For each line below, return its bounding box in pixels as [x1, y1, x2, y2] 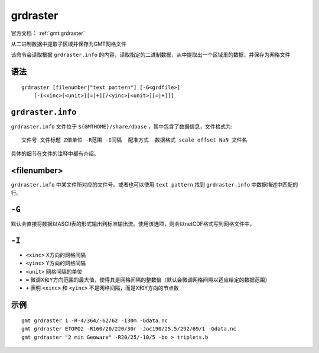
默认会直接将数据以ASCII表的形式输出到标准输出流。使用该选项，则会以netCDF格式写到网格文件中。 [11, 220, 255, 227]
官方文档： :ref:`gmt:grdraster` [11, 30, 85, 37]
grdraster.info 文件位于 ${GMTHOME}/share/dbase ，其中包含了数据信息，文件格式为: [11, 123, 233, 130]
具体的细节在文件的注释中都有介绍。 [11, 150, 99, 157]
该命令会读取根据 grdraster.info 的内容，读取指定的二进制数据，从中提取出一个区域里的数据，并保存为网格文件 [11, 51, 291, 59]
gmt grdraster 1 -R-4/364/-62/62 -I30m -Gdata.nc [21, 317, 168, 324]
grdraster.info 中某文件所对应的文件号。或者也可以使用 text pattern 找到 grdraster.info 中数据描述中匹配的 [11, 181, 298, 188]
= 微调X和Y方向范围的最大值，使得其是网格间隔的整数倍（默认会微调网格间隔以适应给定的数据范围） [25, 276, 271, 284]
